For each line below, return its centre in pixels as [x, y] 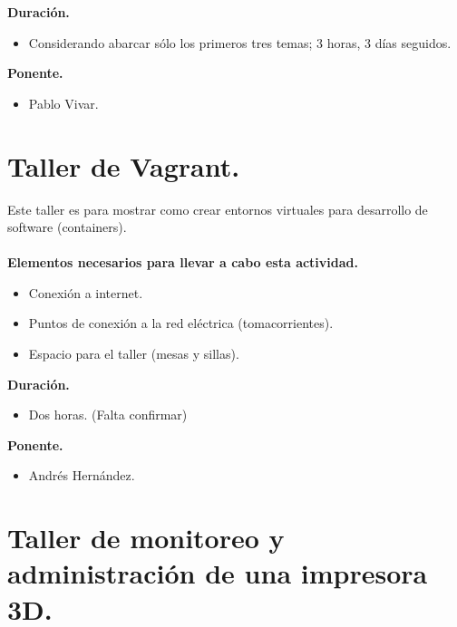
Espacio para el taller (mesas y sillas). [134, 354]
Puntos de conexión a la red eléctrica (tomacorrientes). [181, 323]
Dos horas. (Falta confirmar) [108, 415]
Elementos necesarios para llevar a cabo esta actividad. [183, 262]
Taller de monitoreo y [146, 538]
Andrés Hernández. [82, 475]
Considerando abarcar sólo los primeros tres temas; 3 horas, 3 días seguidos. [240, 42]
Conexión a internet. [86, 292]
